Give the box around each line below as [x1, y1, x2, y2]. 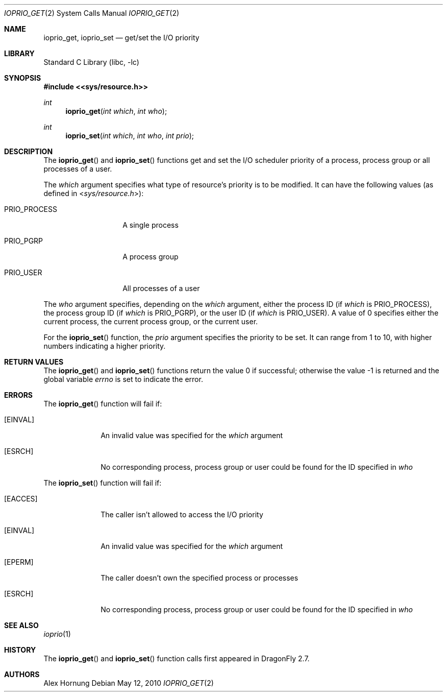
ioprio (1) [43, 630, 71, 638]
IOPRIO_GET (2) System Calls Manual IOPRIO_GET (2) [4, 9, 180, 17]
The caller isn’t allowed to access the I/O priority [101, 510, 263, 519]
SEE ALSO [4, 621, 39, 630]
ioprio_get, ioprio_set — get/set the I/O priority [43, 33, 200, 42]
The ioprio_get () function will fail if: [43, 399, 162, 408]
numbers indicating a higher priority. [43, 342, 166, 350]
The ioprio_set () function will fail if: [43, 478, 162, 487]
